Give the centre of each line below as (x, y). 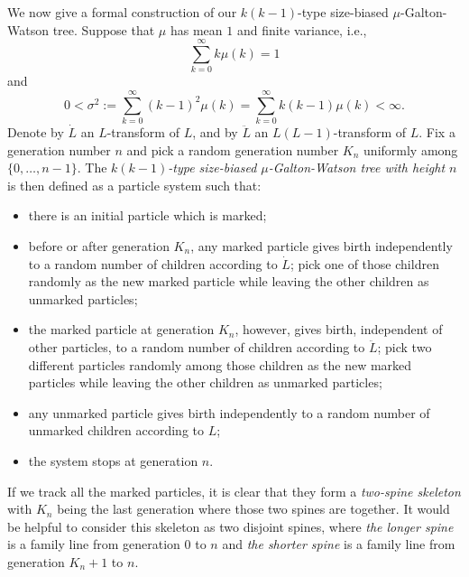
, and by (215, 132)
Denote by (36, 132)
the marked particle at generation (121, 329)
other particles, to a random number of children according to (197, 346)
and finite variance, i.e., (302, 29)
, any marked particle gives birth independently (322, 246)
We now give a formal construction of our (122, 12)
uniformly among (411, 149)
